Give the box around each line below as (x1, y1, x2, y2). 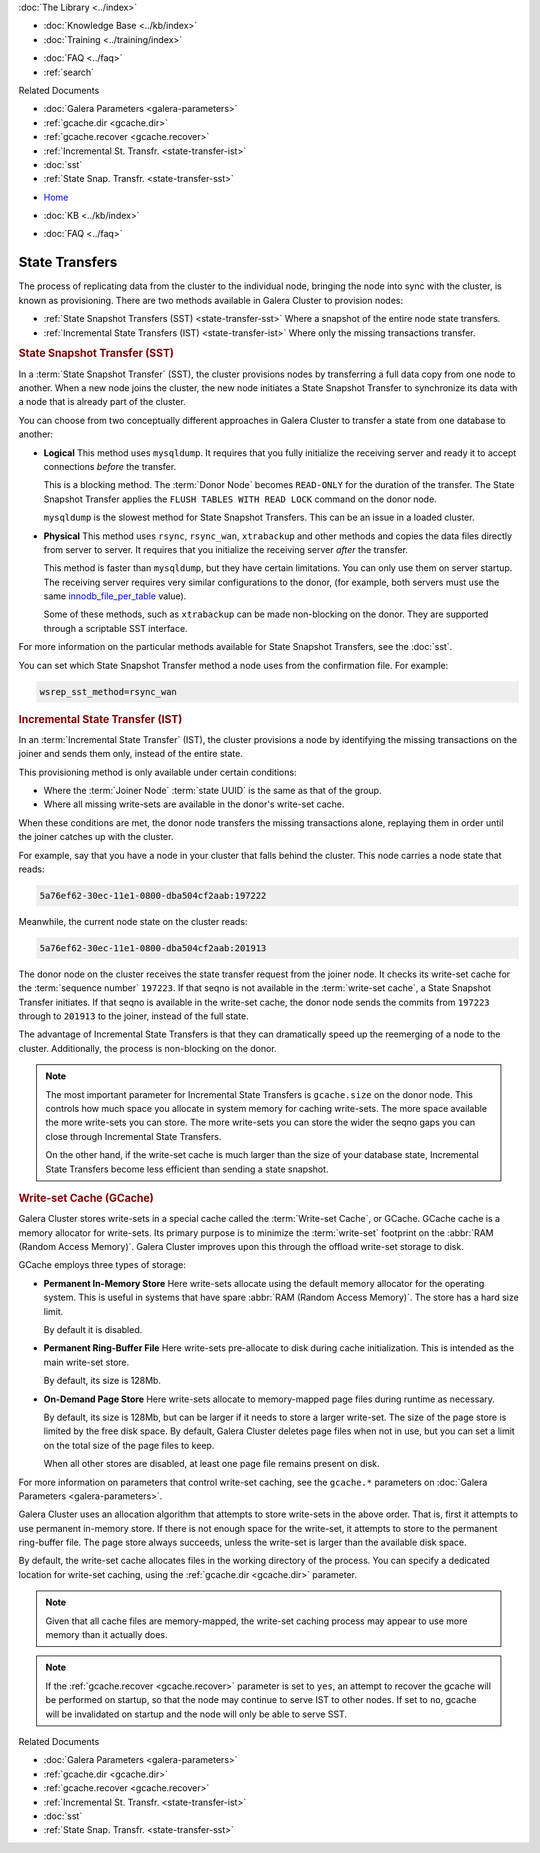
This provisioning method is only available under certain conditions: (18, 766, 297, 778)
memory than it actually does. (45, 1629, 169, 1641)
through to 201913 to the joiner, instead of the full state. (18, 1010, 249, 1022)
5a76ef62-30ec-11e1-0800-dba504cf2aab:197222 (39, 890, 267, 901)
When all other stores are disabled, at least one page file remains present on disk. (43, 1458, 380, 1470)
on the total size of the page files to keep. (43, 1439, 215, 1451)
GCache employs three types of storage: (18, 1259, 187, 1271)
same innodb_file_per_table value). (43, 590, 187, 602)
